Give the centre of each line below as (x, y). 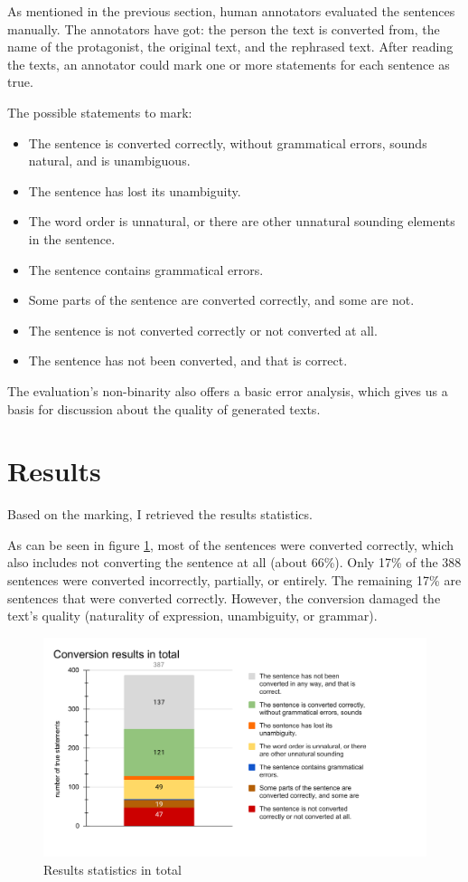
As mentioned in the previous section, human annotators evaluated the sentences (231, 11)
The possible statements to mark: (100, 112)
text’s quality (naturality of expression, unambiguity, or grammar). (192, 616)
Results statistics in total (113, 869)
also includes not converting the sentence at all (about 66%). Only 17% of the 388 (234, 562)
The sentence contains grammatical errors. (146, 269)
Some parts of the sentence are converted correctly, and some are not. (221, 300)
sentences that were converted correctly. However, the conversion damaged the (224, 597)
